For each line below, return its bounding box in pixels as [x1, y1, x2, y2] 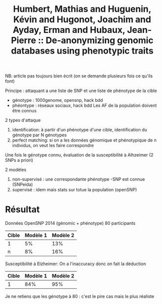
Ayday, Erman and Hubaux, [13, 25, 126, 35]
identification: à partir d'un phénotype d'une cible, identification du [12, 127, 147, 133]
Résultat [5, 204, 40, 215]
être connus [12, 108, 37, 114]
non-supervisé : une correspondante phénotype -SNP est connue [12, 176, 145, 182]
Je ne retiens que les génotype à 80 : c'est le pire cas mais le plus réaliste [5, 294, 154, 300]
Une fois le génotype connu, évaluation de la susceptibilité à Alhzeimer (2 [5, 152, 154, 158]
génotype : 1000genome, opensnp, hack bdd [12, 97, 103, 103]
